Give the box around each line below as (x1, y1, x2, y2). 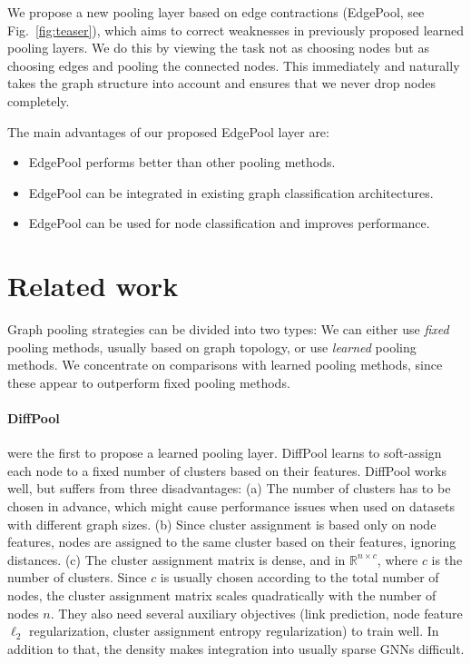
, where (377, 550, 418, 569)
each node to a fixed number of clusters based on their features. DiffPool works (7, 461, 446, 480)
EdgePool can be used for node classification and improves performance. (28, 213, 430, 233)
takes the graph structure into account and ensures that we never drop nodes (7, 74, 436, 93)
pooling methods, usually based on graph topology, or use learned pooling (7, 337, 417, 356)
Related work (7, 267, 179, 304)
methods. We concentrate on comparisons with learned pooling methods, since (7, 355, 443, 374)
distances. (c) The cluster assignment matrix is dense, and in (7, 550, 346, 569)
